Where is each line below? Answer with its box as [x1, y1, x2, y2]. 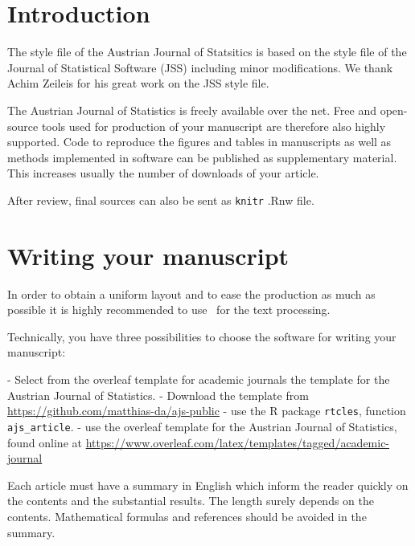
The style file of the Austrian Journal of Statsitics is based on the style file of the [7, 43, 407, 60]
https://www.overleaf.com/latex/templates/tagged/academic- [85, 434, 390, 450]
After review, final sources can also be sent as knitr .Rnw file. [7, 191, 314, 208]
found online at [7, 434, 82, 450]
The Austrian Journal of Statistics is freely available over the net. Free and [7, 101, 377, 118]
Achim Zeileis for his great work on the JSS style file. [7, 75, 269, 92]
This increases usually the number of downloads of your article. [7, 165, 319, 181]
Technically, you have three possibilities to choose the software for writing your [7, 328, 397, 344]
